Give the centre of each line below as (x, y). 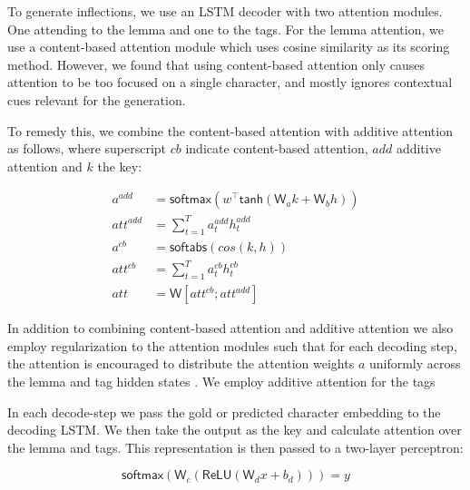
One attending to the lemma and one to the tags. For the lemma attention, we (225, 29)
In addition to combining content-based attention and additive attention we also (230, 328)
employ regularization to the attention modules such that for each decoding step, (232, 345)
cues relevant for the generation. (97, 99)
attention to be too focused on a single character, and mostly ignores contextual (230, 82)
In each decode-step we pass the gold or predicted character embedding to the (224, 412)
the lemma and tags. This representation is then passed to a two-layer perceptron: (235, 447)
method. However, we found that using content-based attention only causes (216, 64)
